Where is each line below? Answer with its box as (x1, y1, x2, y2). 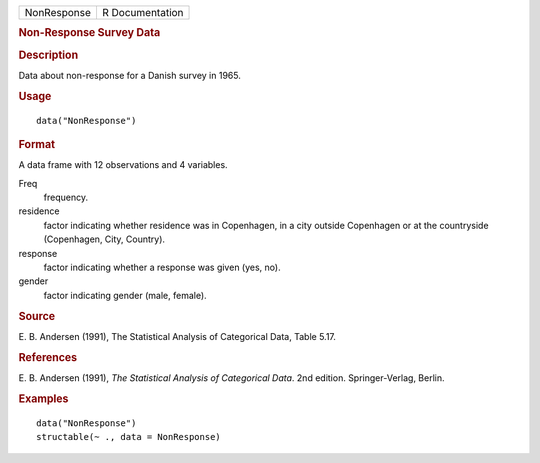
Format (18, 137, 55, 151)
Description (18, 48, 79, 62)
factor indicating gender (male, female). (43, 289, 207, 301)
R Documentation (101, 6, 184, 19)
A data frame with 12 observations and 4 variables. (18, 159, 229, 171)
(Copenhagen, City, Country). (43, 233, 165, 245)
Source (18, 309, 56, 323)
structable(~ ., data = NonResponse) (36, 431, 222, 442)
